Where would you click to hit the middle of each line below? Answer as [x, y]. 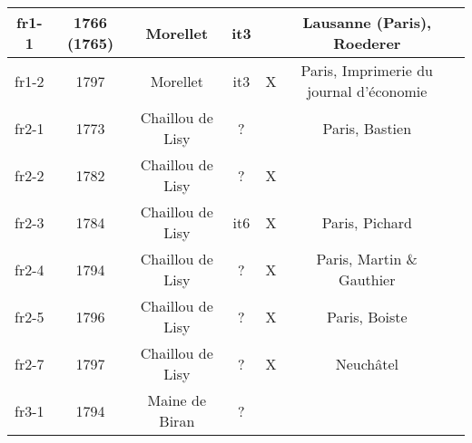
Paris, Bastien [367, 128]
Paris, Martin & [367, 259]
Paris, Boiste [367, 316]
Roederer [367, 43]
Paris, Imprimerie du [367, 70]
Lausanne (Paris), [367, 22]
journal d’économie [367, 91]
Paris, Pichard [367, 222]
